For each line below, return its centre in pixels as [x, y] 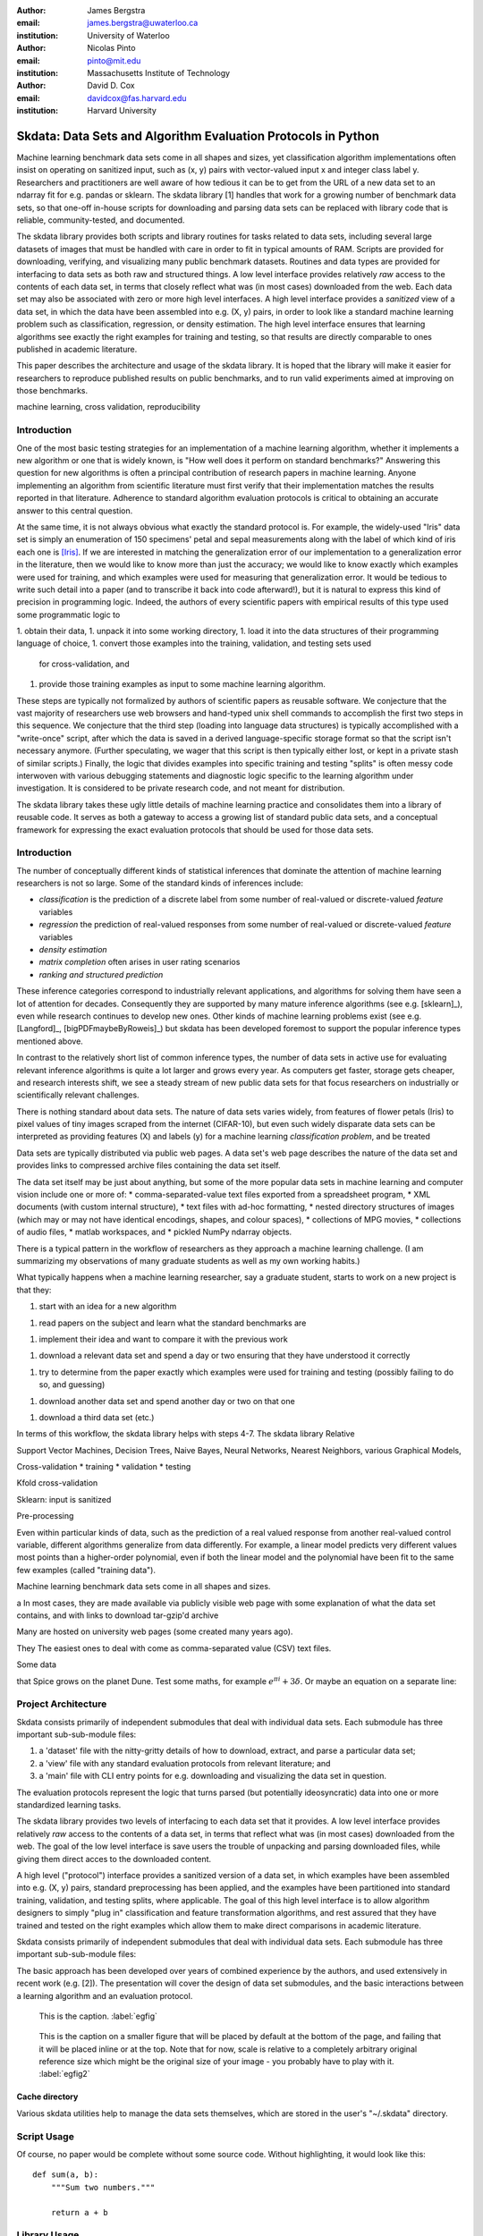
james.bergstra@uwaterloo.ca [143, 23]
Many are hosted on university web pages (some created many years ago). [155, 1631]
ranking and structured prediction [101, 974]
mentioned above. [50, 1041]
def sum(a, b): [66, 2175]
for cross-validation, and [84, 664]
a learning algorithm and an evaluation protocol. [105, 1995]
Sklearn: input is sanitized [64, 1499]
